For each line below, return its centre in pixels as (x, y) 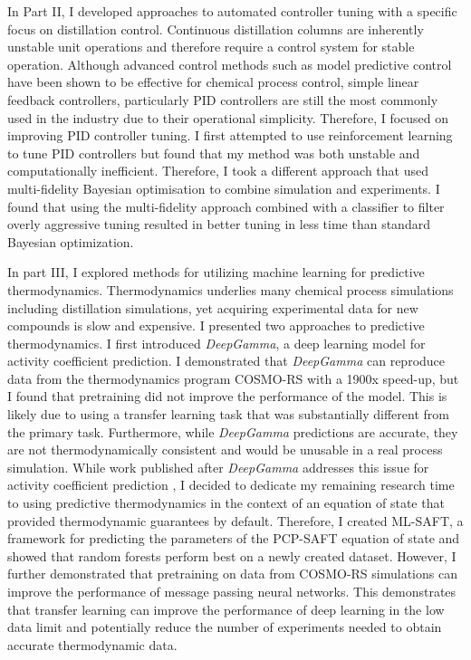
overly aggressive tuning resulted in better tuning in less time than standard (219, 224)
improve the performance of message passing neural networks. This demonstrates (232, 591)
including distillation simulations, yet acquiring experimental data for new (213, 307)
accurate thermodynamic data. (92, 644)
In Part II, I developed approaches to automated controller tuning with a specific (232, 11)
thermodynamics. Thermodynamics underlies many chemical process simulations (231, 289)
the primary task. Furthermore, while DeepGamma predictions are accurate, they (233, 431)
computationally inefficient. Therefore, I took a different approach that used (218, 171)
